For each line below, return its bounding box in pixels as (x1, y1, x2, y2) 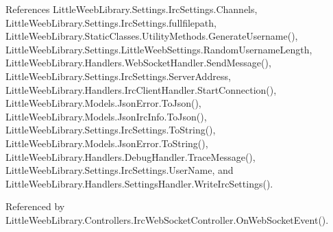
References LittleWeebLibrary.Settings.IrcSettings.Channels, (5, 2, 258, 16)
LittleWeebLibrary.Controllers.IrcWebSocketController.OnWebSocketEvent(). (5, 212, 329, 227)
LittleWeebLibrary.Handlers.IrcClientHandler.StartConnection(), (5, 82, 277, 96)
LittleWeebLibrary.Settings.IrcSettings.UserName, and (5, 163, 234, 177)
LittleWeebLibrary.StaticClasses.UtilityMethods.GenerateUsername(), (5, 29, 298, 43)
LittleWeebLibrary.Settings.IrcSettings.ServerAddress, (5, 68, 231, 83)
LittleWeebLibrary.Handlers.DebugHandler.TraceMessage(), (5, 149, 256, 164)
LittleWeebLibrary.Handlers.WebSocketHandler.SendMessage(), (5, 55, 271, 70)
